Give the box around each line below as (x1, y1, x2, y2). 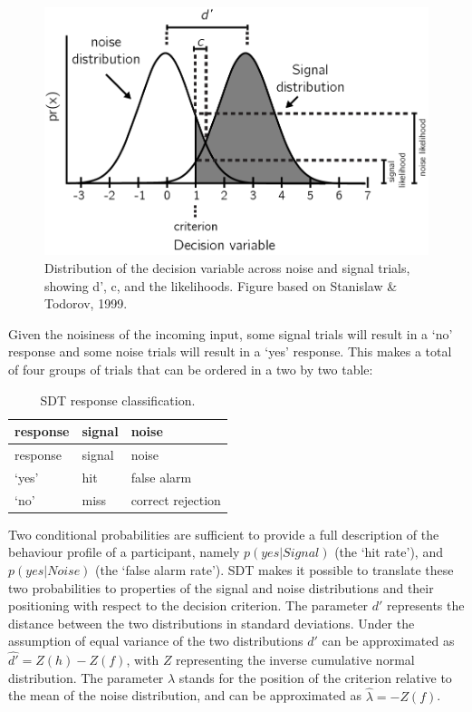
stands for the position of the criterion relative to (178, 668, 452, 687)
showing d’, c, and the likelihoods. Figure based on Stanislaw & (44, 276, 398, 295)
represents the (387, 596, 465, 615)
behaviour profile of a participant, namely (8, 542, 240, 561)
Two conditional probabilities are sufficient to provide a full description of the (8, 524, 439, 543)
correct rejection (130, 490, 221, 509)
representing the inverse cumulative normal (176, 650, 415, 669)
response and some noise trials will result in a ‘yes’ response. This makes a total (8, 342, 452, 361)
